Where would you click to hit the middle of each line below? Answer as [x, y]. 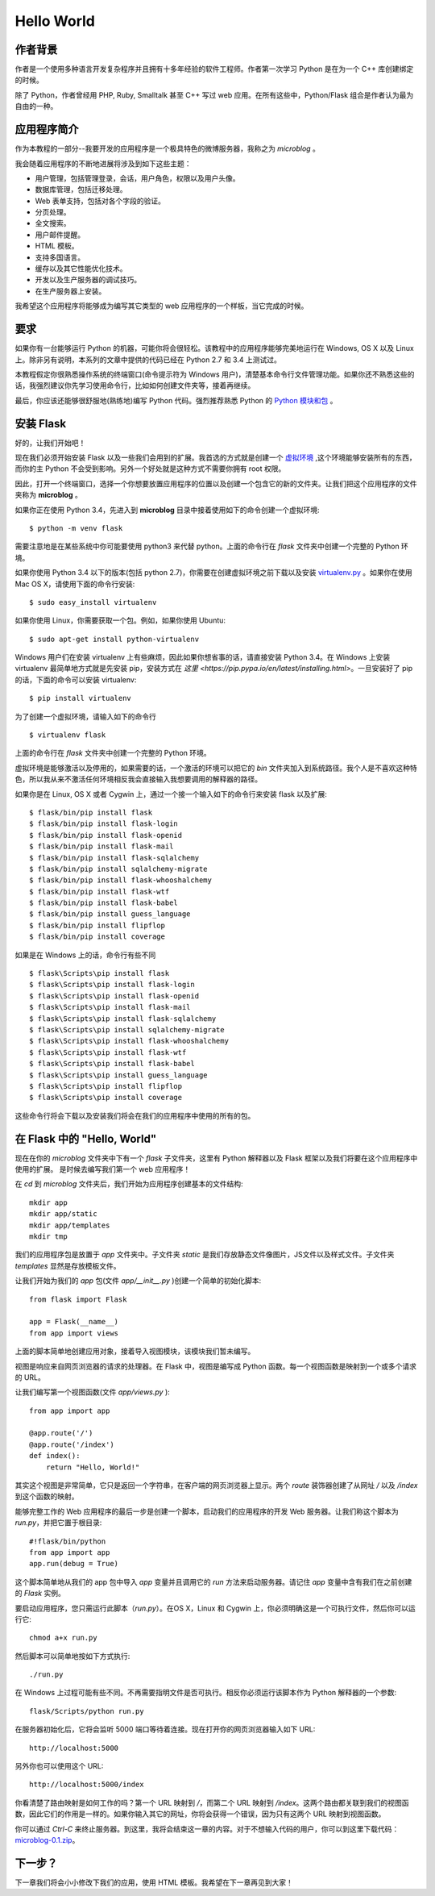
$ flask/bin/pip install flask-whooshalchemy [121, 880]
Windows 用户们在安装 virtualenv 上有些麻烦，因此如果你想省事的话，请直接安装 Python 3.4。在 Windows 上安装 [203, 657]
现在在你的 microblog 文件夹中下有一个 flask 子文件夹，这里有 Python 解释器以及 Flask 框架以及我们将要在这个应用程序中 [216, 1158]
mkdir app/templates [70, 1225]
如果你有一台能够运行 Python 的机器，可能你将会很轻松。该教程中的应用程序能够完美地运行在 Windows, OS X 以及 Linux [214, 348]
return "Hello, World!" [93, 1467]
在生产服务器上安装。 [70, 291]
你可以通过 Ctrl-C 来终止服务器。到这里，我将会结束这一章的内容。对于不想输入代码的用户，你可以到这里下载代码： [207, 1829]
